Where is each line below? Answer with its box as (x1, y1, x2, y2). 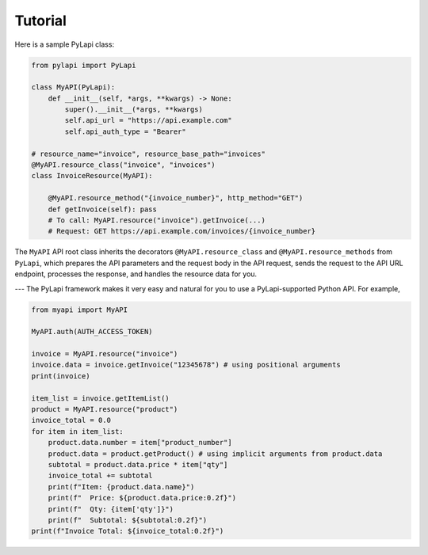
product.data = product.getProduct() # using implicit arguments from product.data (48, 449, 383, 458)
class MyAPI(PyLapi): (31, 83, 116, 92)
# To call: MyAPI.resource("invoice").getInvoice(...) (48, 216, 266, 225)
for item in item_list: (31, 427, 124, 435)
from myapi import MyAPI (31, 305, 128, 314)
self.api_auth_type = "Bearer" (64, 127, 186, 136)
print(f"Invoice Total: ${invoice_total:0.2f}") (31, 526, 224, 536)
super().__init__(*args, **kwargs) (64, 105, 204, 114)
